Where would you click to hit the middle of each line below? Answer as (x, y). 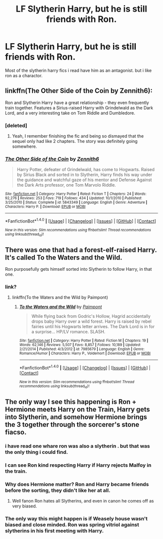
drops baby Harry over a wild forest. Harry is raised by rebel (91, 321)
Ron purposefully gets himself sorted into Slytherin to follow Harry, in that (78, 269)
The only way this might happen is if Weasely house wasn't (76, 519)
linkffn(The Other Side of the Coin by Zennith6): (79, 91)
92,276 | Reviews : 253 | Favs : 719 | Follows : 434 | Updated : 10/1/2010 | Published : (73, 198)
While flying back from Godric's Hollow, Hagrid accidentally (91, 316)
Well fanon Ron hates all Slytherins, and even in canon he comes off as (83, 501)
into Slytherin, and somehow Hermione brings (76, 417)
